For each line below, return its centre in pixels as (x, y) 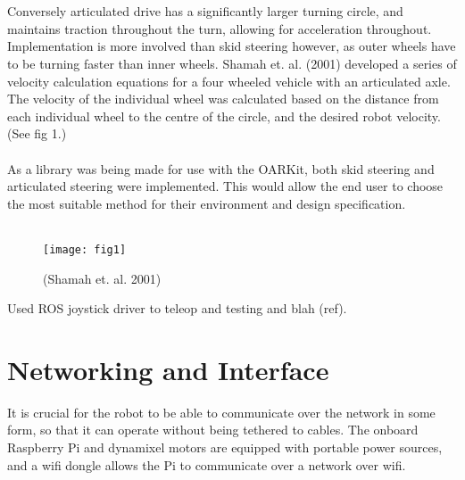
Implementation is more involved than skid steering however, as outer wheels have (232, 46)
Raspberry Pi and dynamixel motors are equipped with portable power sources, (225, 447)
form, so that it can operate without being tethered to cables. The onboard (213, 430)
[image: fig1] (85, 249)
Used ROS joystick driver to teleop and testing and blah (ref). (177, 308)
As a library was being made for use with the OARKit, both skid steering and (221, 168)
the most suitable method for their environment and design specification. (207, 203)
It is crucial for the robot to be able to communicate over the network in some (221, 412)
